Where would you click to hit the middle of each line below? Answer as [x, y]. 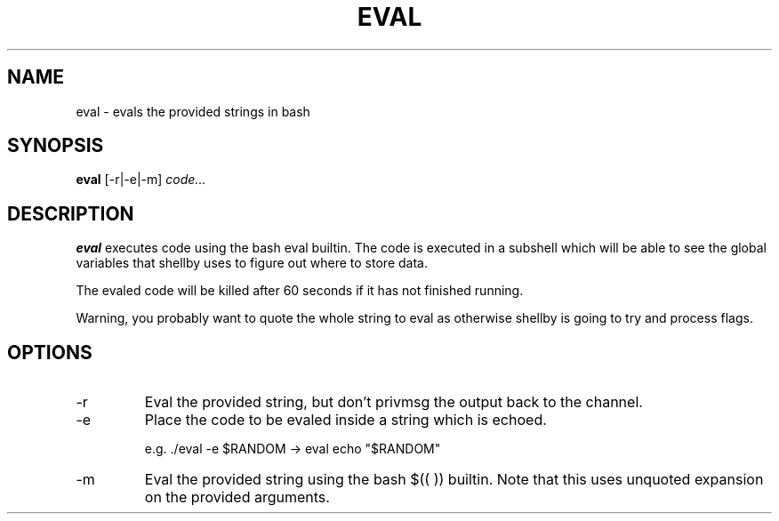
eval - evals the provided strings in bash [193, 111]
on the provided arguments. [237, 497]
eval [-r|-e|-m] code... [141, 180]
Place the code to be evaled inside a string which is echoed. [345, 420]
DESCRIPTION [71, 213]
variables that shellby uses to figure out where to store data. [252, 263]
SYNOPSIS [56, 146]
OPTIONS [50, 352]
